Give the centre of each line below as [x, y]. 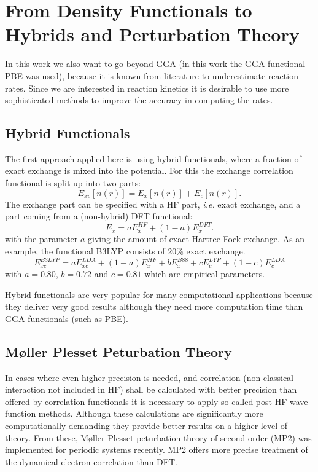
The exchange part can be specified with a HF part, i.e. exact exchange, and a [153, 204]
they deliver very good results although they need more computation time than [154, 306]
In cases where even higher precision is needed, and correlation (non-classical [149, 377]
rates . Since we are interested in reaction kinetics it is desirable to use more [147, 88]
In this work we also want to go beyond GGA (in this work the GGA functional [155, 64]
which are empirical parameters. [205, 274]
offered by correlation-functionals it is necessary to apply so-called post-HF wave [157, 401]
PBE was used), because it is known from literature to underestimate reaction [152, 75]
